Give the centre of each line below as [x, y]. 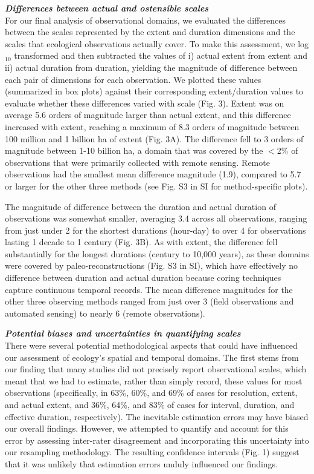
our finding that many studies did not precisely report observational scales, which [156, 369]
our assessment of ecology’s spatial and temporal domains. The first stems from [152, 357]
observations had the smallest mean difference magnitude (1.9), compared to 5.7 [153, 174]
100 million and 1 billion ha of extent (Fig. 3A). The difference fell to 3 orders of [154, 138]
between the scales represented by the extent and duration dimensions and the [150, 32]
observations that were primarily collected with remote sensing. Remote [137, 162]
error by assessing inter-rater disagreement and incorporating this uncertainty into [157, 440]
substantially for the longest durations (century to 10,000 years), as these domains [157, 253]
